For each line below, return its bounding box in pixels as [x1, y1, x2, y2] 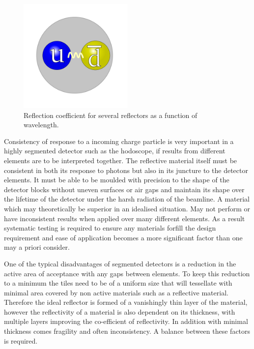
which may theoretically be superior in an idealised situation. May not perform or [4, 203, 251, 213]
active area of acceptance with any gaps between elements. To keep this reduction [4, 268, 250, 278]
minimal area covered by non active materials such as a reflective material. [4, 287, 228, 297]
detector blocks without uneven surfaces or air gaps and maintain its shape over [4, 184, 245, 194]
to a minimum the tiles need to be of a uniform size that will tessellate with [4, 278, 232, 288]
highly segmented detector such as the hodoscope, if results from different [4, 145, 226, 156]
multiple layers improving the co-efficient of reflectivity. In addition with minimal [4, 316, 248, 326]
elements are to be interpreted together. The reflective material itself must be [4, 155, 237, 165]
